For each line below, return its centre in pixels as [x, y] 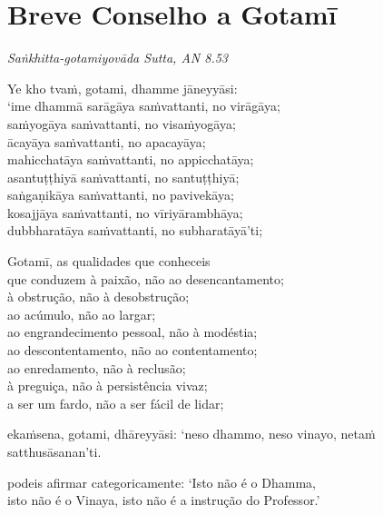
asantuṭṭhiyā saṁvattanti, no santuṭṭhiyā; [123, 177]
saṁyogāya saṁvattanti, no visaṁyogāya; [122, 123]
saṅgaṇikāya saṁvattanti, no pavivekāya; [121, 195]
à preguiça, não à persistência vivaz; [108, 386]
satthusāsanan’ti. [54, 451]
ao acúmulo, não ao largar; [82, 314]
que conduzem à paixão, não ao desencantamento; [146, 278]
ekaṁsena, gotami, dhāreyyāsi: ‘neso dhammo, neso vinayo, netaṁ [191, 434]
